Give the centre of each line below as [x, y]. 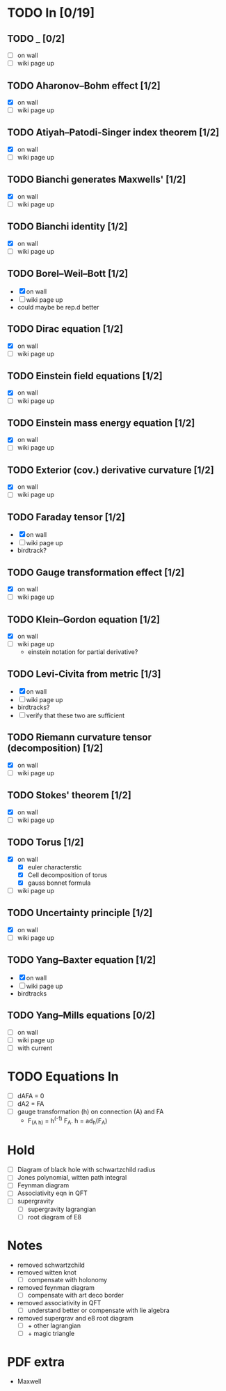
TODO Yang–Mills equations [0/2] [81, 1016]
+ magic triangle [51, 1333]
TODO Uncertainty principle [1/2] [80, 913]
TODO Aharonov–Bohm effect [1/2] [84, 85]
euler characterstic [55, 867]
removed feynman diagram [56, 1287]
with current [35, 1048]
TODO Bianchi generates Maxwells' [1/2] [97, 180]
